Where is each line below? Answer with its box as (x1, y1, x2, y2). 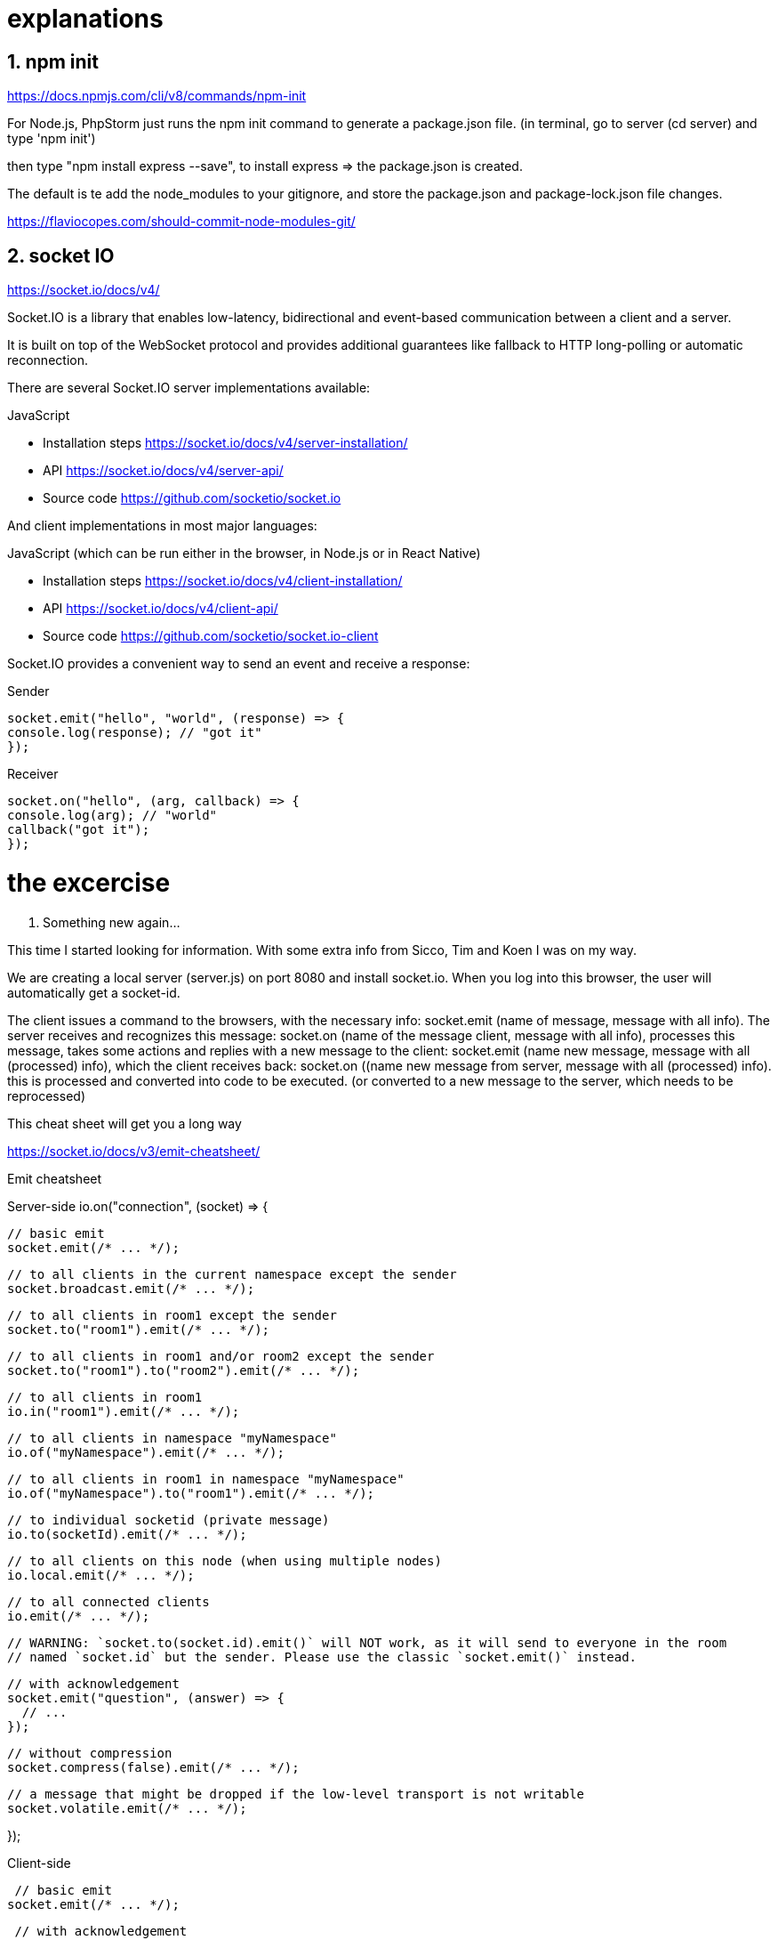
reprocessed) (7, 1087, 85, 1103)
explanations (7, 4, 164, 34)
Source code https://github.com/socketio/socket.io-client (43, 628, 379, 644)
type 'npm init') (7, 131, 96, 147)
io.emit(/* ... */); (7, 1608, 150, 1623)
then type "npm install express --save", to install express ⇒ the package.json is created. (7, 158, 523, 174)
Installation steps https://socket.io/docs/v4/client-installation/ (43, 573, 403, 589)
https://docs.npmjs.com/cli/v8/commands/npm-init (7, 88, 307, 104)
